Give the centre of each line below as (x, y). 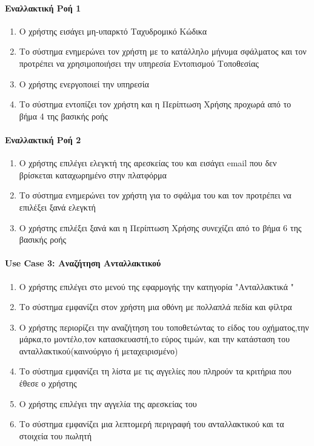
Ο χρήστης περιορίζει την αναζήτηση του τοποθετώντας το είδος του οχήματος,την (164, 327)
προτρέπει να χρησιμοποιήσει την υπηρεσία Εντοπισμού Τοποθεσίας (139, 63)
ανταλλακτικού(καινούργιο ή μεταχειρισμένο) (99, 350)
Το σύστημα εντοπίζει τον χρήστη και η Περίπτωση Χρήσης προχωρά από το (155, 104)
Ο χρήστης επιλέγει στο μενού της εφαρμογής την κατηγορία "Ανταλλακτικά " (156, 286)
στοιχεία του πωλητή (55, 435)
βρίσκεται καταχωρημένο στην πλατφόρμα (93, 174)
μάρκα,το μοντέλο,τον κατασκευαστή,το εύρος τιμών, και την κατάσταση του (154, 339)
